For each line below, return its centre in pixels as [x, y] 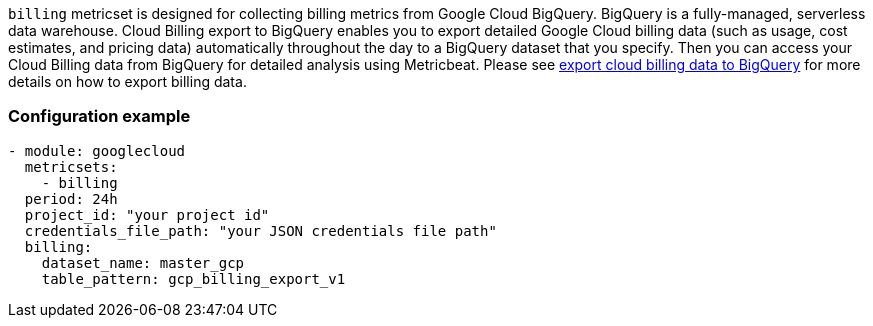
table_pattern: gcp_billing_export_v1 [193, 278]
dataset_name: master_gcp [143, 262]
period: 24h [71, 198]
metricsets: [71, 166]
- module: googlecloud [97, 150]
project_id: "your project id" [147, 214]
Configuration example [99, 116]
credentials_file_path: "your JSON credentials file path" [260, 230]
